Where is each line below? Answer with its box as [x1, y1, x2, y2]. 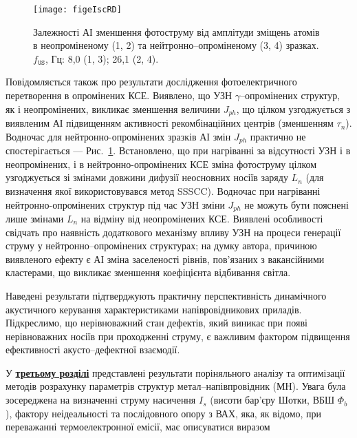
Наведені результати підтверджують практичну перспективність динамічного [6, 288, 327, 302]
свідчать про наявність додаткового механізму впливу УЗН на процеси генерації [6, 225, 341, 239]
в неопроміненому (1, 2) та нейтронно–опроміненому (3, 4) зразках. [33, 38, 319, 52]
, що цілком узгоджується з [236, 101, 351, 116]
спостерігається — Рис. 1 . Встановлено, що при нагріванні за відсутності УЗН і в [6, 143, 351, 158]
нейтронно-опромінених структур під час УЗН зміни [6, 197, 225, 211]
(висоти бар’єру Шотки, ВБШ [210, 393, 335, 407]
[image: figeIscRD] [33, 5, 122, 14]
